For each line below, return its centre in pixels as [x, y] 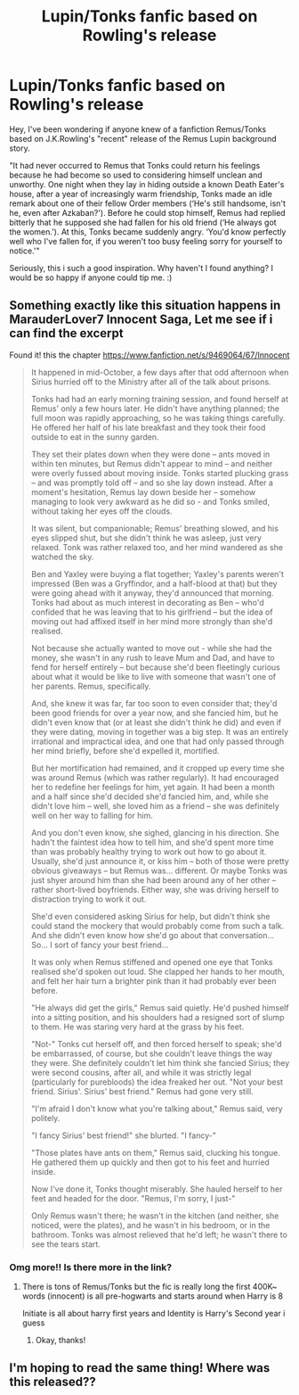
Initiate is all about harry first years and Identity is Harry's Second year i [154, 1314]
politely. [45, 1118]
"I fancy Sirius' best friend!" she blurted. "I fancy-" [123, 1135]
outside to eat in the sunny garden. [95, 437]
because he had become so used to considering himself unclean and [136, 175]
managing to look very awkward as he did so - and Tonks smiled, [150, 501]
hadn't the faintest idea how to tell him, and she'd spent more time [152, 842]
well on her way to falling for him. [92, 815]
